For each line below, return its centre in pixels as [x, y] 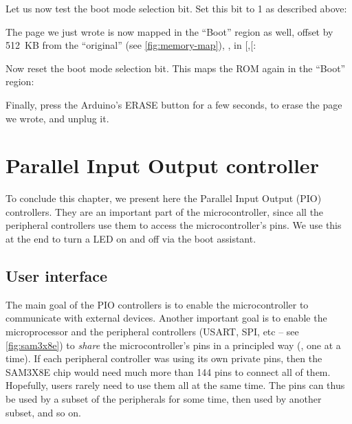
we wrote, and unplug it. [57, 118]
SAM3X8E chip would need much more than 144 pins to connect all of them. [168, 371]
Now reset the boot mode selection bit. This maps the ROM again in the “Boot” [176, 68]
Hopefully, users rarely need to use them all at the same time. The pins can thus [175, 385]
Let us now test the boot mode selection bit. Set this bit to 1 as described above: [176, 8]
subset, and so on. [43, 412]
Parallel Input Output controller [162, 165]
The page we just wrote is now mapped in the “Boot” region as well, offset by [169, 31]
